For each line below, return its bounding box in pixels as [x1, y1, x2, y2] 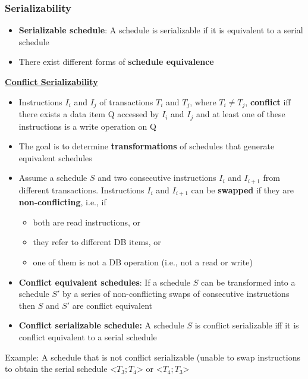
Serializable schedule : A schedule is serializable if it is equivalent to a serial [18, 24, 303, 36]
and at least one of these [196, 108, 285, 120]
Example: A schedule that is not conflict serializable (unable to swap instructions [5, 350, 300, 363]
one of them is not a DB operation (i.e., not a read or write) [33, 255, 253, 268]
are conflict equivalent [72, 299, 153, 311]
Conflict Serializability [5, 76, 98, 87]
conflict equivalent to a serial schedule [18, 330, 157, 343]
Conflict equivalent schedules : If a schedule [18, 275, 191, 288]
